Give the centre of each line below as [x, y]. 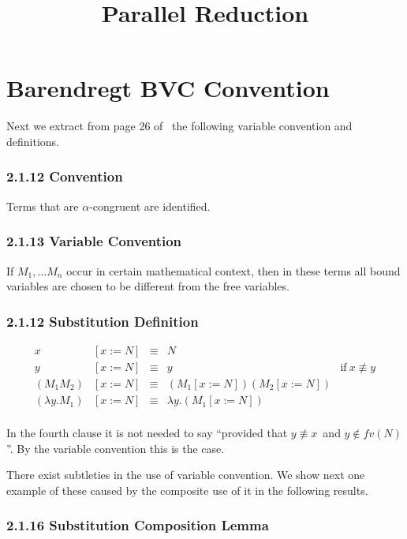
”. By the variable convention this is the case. [116, 448]
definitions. [33, 141]
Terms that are [43, 206]
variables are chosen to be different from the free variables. [148, 286]
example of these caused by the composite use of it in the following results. [187, 490]
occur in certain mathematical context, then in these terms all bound [233, 270]
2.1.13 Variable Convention [94, 241]
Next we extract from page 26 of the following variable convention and [179, 126]
